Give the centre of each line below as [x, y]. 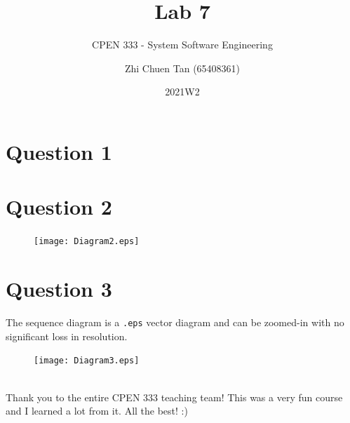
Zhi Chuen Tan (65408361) [182, 68]
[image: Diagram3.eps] [87, 361]
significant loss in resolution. [67, 336]
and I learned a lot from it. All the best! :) [97, 411]
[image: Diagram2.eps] [87, 242]
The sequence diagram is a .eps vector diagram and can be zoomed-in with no [175, 322]
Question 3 [59, 289]
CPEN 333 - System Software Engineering [182, 45]
